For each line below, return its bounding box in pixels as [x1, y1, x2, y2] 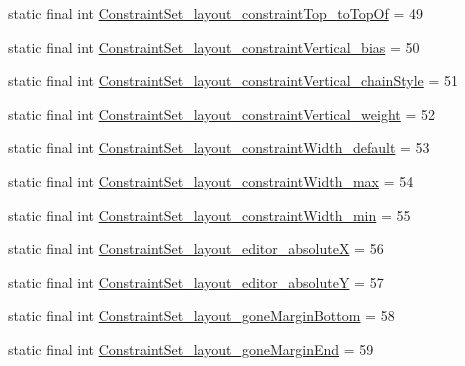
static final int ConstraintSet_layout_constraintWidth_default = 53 [8, 137, 430, 158]
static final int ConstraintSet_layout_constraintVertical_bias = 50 [8, 36, 420, 57]
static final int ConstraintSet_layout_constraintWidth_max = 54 [8, 170, 414, 191]
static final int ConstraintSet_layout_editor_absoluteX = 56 [8, 238, 384, 259]
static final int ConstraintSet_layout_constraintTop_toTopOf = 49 [8, 3, 423, 23]
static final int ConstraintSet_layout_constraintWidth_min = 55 [8, 204, 411, 225]
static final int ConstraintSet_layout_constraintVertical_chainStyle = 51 [8, 70, 458, 91]
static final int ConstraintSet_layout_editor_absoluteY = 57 [8, 271, 384, 292]
